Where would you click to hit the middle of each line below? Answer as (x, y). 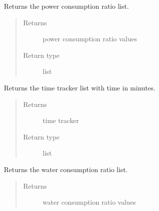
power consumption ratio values (90, 39)
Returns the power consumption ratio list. (66, 6)
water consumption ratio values (89, 202)
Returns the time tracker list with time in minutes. (80, 87)
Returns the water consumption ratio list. (66, 169)
